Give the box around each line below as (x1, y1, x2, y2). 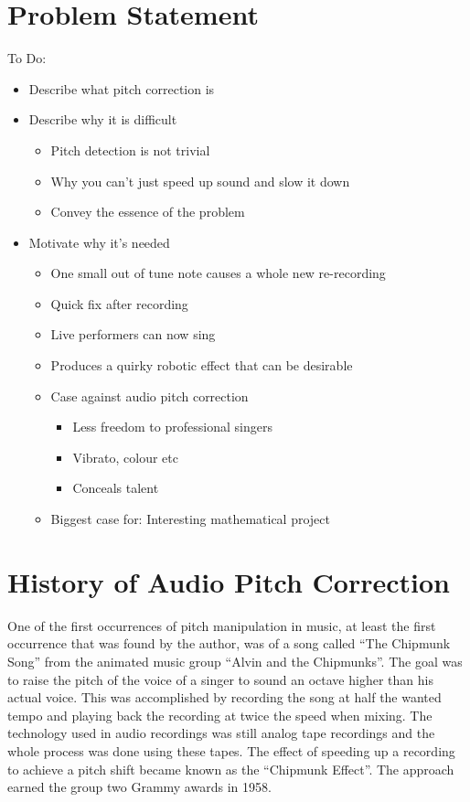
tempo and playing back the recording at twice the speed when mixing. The (7, 705, 433, 724)
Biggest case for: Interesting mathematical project (50, 509, 330, 529)
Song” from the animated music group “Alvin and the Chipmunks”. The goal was (7, 651, 463, 670)
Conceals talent (72, 478, 159, 497)
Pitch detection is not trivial (50, 140, 210, 159)
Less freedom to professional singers (72, 417, 272, 436)
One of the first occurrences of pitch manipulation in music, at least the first (7, 615, 436, 635)
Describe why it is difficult (28, 110, 177, 129)
